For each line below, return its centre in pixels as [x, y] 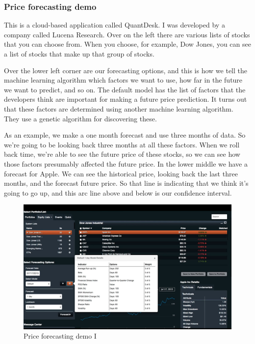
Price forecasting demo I [60, 336]
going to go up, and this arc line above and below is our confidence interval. [118, 192]
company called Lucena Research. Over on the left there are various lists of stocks [127, 34]
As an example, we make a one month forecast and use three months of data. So [125, 135]
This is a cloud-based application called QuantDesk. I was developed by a [115, 25]
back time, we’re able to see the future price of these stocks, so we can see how [122, 154]
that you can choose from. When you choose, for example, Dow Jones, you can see [127, 44]
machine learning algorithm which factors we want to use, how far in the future [123, 80]
